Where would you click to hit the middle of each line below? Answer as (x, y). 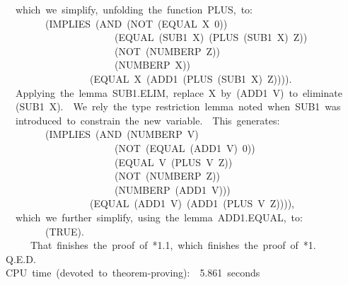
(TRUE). (64, 231)
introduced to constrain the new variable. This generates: (147, 120)
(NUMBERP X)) (152, 65)
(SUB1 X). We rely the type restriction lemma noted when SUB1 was (178, 106)
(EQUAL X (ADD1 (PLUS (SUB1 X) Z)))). (191, 78)
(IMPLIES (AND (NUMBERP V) (122, 134)
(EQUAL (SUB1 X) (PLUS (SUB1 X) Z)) (211, 37)
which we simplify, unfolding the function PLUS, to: (134, 9)
